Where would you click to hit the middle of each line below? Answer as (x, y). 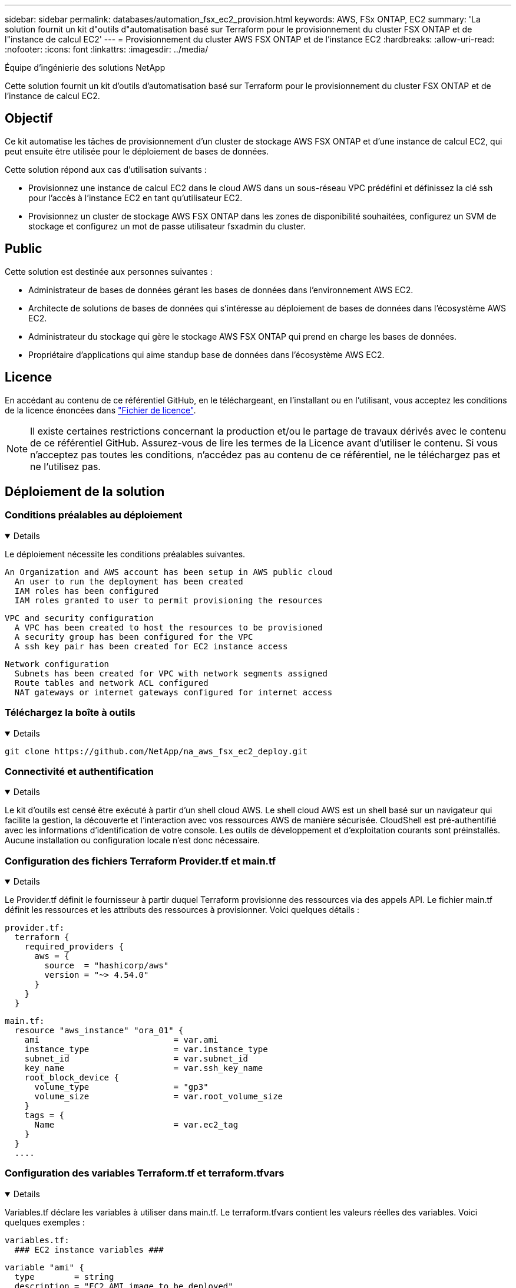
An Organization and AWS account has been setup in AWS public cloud (169, 572)
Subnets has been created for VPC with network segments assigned (171, 673)
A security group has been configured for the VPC (134, 637)
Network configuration (57, 664)
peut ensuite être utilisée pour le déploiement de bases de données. (137, 151)
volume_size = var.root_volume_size (159, 1096)
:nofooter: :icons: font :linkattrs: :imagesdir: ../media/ (107, 49)
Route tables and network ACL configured (111, 683)
